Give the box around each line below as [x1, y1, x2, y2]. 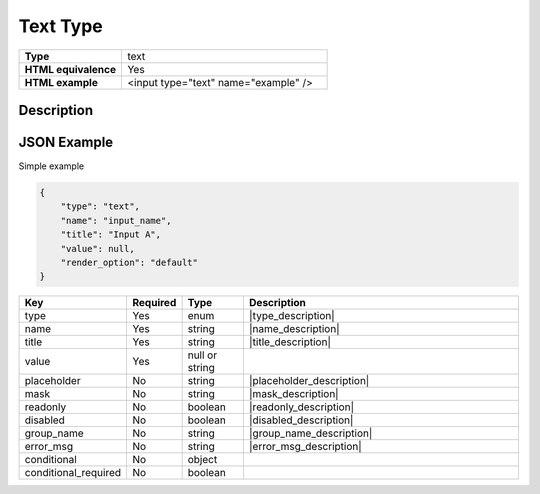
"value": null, [60, 243, 135, 254]
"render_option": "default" [60, 257, 199, 269]
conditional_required [24, 466, 122, 480]
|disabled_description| [248, 413, 354, 427]
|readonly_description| [248, 400, 355, 414]
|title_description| [248, 335, 332, 349]
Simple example [18, 160, 85, 172]
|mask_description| [248, 387, 339, 401]
